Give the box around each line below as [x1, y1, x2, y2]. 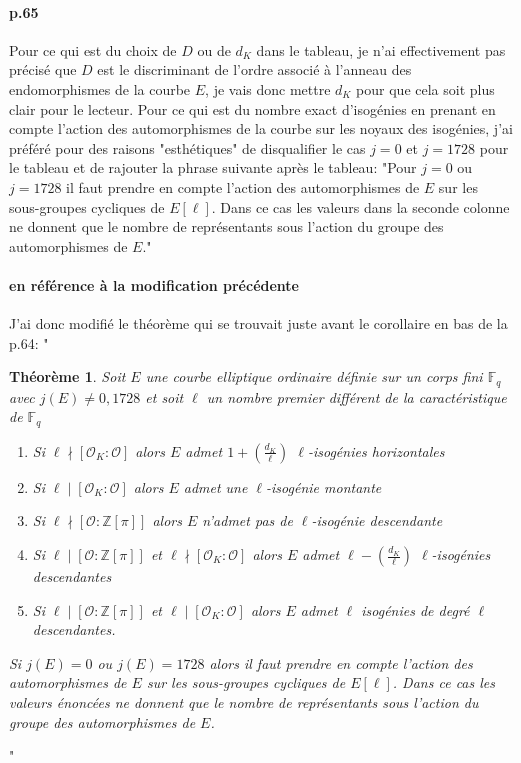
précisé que [9, 59, 77, 80]
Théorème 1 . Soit [9, 366, 126, 387]
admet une [183, 476, 248, 497]
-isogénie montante [266, 476, 382, 497]
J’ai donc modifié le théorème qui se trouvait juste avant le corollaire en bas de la [9, 313, 508, 334]
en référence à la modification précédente [9, 274, 299, 295]
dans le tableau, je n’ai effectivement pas [256, 39, 506, 60]
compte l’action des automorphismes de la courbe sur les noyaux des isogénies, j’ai [9, 118, 513, 139]
